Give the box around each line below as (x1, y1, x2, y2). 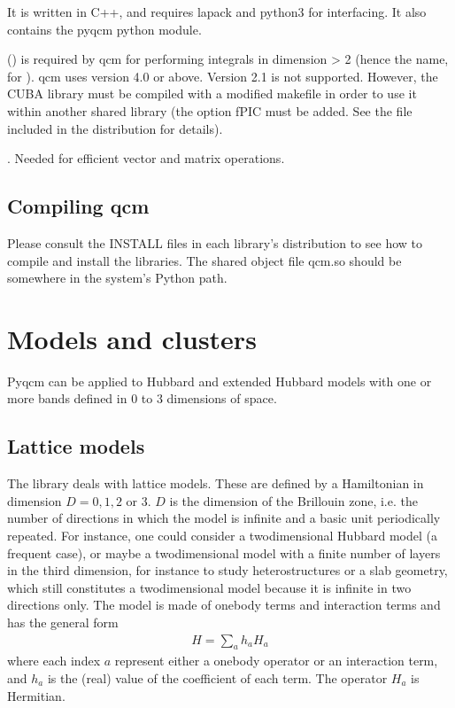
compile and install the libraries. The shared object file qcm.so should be (7, 251, 402, 269)
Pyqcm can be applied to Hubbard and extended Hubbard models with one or (7, 371, 432, 390)
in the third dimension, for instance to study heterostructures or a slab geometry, (7, 561, 448, 580)
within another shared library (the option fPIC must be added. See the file (7, 101, 413, 120)
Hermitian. (7, 686, 66, 704)
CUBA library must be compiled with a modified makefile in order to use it (7, 84, 417, 103)
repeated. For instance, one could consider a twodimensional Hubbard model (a (7, 526, 437, 545)
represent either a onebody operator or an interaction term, (114, 651, 438, 670)
